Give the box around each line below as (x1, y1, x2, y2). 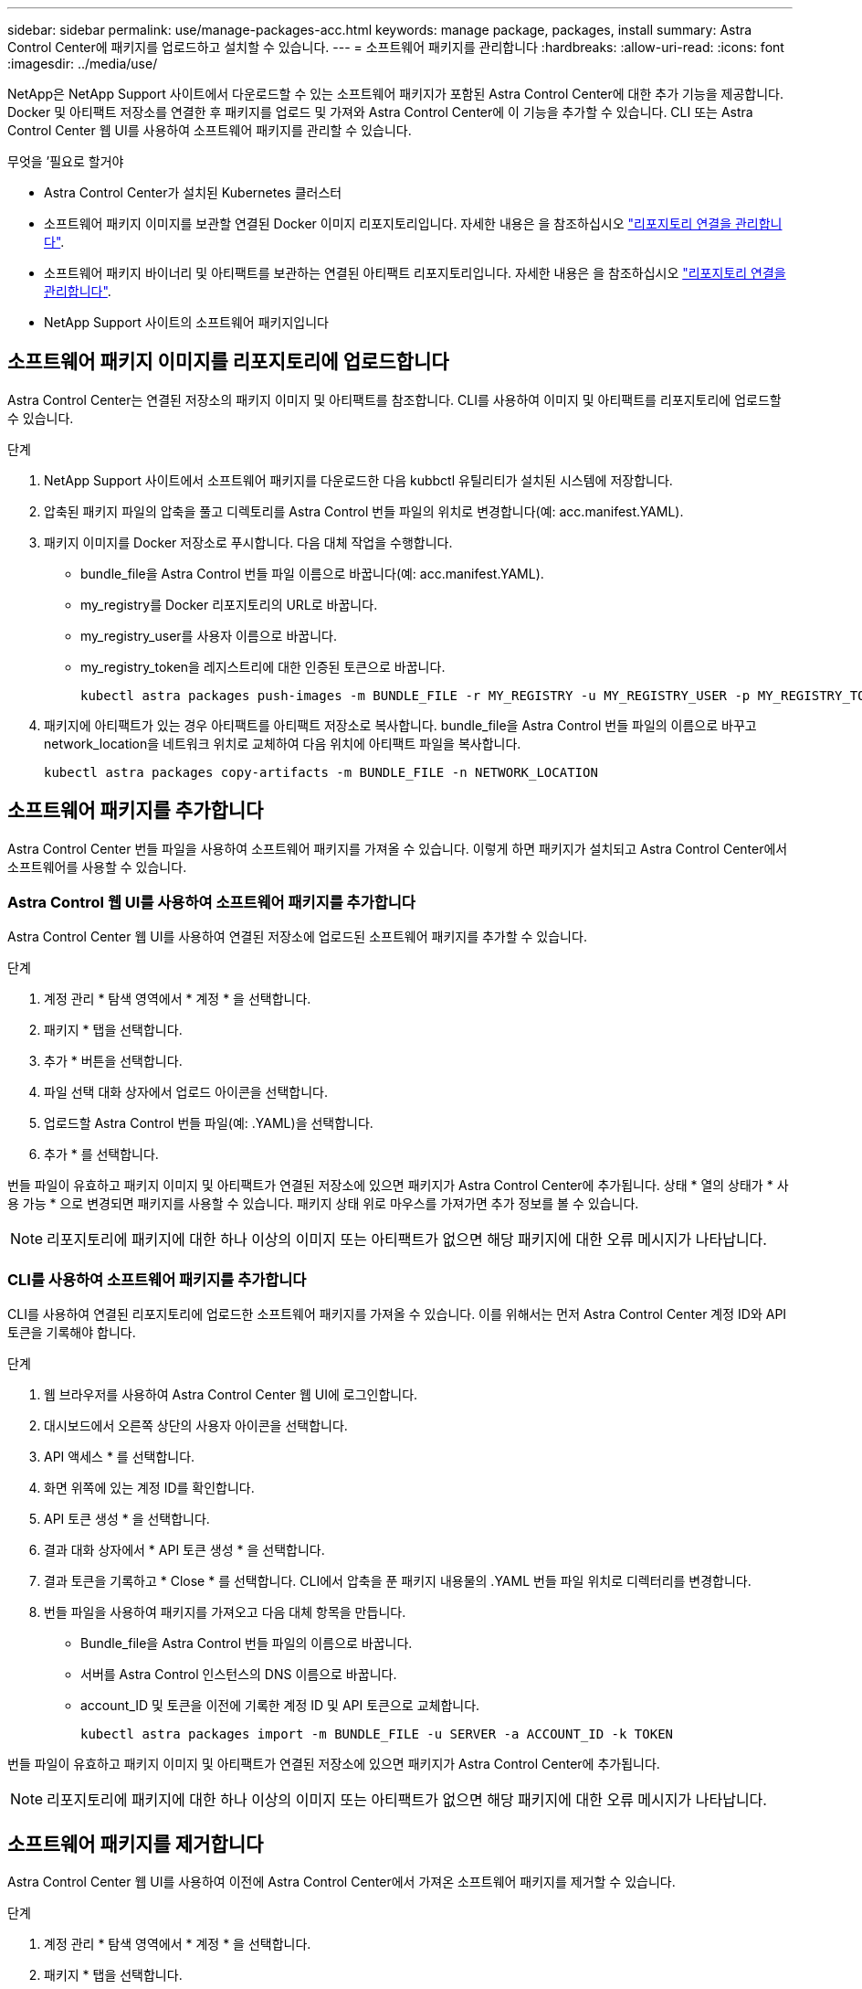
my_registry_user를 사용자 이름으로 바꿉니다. (80, 627, 337, 643)
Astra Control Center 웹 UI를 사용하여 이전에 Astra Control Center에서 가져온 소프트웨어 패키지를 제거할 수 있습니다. (7, 1874, 676, 1890)
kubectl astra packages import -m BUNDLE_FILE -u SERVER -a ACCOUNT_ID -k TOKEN (80, 1727, 674, 1742)
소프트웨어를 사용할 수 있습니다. (7, 858, 187, 875)
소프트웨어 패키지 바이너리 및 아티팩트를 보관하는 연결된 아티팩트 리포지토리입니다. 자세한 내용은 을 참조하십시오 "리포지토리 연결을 (44, 265, 786, 281)
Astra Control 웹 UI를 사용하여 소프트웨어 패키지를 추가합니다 (7, 893, 415, 912)
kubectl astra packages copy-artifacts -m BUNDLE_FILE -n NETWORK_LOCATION (44, 764, 598, 780)
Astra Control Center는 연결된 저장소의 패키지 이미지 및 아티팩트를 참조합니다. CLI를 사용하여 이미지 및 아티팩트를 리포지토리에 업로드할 (7, 391, 782, 408)
